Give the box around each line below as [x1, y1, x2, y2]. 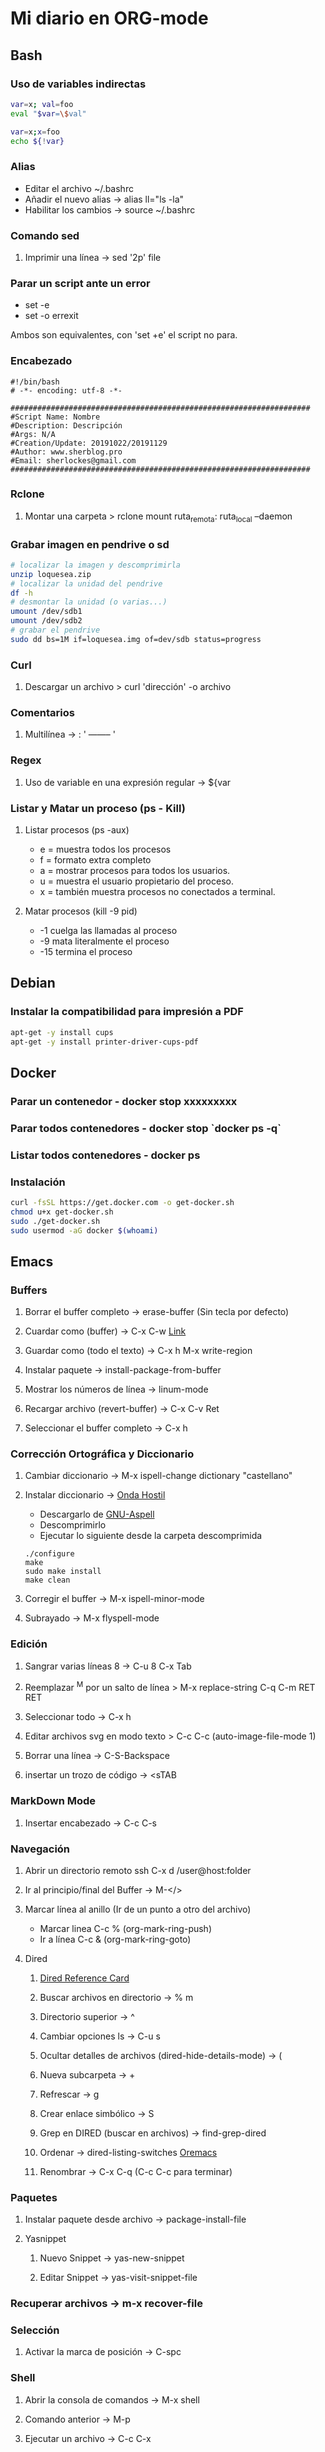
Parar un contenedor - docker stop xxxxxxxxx [10, 1094, 238, 1108]
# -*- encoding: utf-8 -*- [10, 385, 123, 396]
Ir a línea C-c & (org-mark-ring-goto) [39, 1933, 192, 1945]
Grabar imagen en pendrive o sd [10, 537, 170, 551]
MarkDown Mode [10, 1794, 97, 1808]
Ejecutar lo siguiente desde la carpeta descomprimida [39, 1530, 263, 1542]
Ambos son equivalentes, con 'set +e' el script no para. [10, 329, 238, 341]
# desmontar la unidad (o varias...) [10, 597, 168, 607]
